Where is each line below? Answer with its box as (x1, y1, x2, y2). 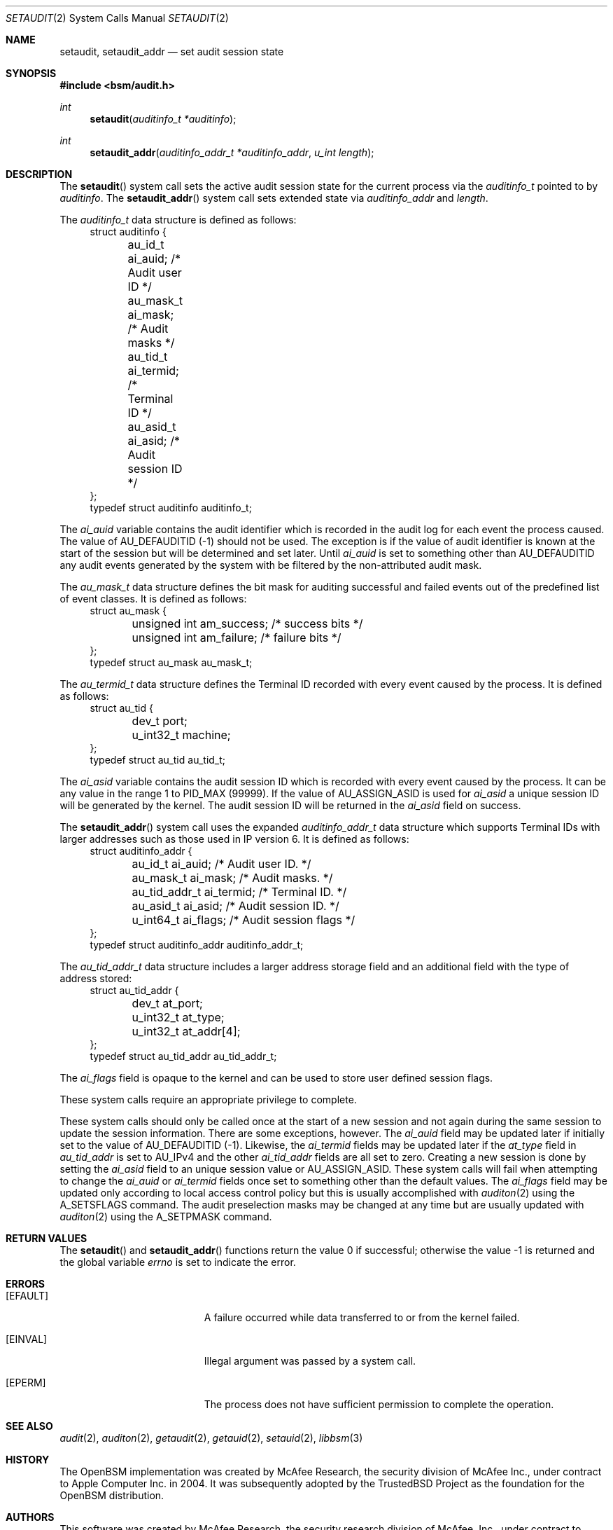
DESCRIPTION (6, 168, 73, 180)
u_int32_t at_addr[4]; (132, 1024, 241, 1038)
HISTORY (6, 1454, 50, 1466)
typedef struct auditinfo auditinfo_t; (90, 502, 252, 514)
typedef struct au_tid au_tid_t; (90, 754, 226, 766)
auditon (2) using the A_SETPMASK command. (59, 1211, 272, 1222)
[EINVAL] (6, 1333, 48, 1345)
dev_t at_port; (132, 996, 203, 1010)
